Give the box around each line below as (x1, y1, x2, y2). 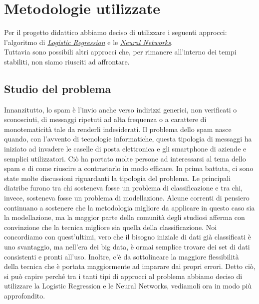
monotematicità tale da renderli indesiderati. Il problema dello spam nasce (4, 123, 232, 134)
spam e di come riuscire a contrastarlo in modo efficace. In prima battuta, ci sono (4, 163, 254, 173)
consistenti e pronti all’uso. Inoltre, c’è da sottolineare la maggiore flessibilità (4, 251, 239, 261)
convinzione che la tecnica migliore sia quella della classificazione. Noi (4, 221, 217, 232)
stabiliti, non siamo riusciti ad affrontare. (4, 56, 130, 66)
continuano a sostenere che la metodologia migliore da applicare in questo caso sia (4, 202, 255, 212)
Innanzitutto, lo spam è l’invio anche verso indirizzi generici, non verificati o (4, 104, 237, 114)
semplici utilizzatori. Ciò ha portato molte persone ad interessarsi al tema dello (4, 153, 246, 163)
